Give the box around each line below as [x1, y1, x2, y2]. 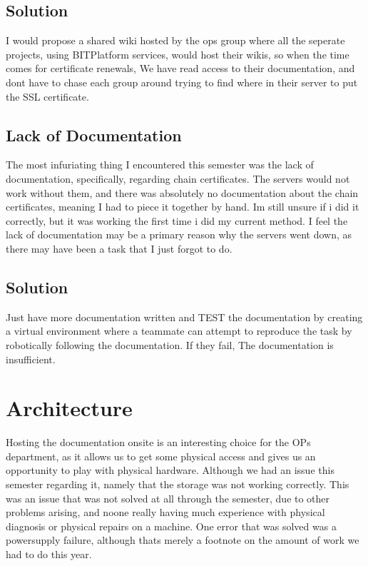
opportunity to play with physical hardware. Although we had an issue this [6, 463, 334, 477]
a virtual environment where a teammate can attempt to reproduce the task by [6, 323, 352, 338]
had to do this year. [6, 546, 92, 561]
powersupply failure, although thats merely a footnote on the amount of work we [6, 532, 359, 547]
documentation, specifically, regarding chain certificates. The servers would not [6, 171, 350, 186]
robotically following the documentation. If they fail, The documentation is [6, 337, 334, 352]
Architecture [6, 393, 133, 423]
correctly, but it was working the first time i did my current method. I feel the [6, 213, 348, 228]
